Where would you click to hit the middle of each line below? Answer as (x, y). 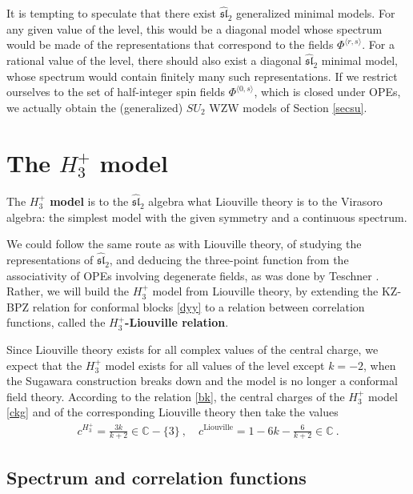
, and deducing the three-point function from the (229, 259)
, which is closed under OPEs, (327, 92)
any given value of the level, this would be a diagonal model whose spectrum (194, 28)
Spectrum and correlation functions (156, 477)
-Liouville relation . (177, 322)
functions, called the (56, 322)
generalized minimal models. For (316, 13)
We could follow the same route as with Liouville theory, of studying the (184, 244)
